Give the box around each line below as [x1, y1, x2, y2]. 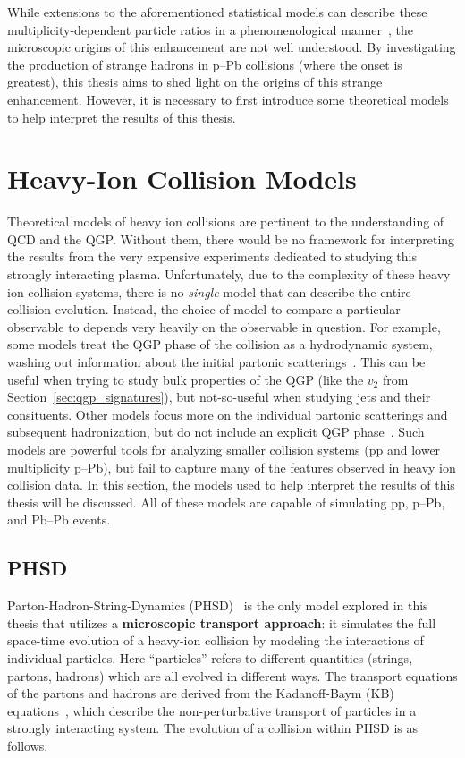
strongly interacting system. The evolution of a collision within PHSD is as [7, 719, 418, 737]
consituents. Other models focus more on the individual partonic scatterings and [7, 405, 448, 423]
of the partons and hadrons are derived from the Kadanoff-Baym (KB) [7, 684, 394, 703]
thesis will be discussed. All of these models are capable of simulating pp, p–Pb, [7, 492, 445, 511]
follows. [7, 736, 48, 754]
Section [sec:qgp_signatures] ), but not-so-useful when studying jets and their [7, 388, 431, 406]
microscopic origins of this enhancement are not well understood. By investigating [7, 38, 456, 56]
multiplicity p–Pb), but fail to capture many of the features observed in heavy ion [7, 457, 456, 476]
